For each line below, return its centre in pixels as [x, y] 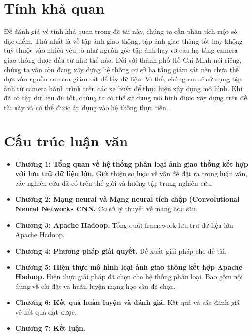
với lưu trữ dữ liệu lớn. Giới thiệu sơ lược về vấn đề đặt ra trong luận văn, [131, 173]
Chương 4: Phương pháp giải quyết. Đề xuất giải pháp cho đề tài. [121, 250]
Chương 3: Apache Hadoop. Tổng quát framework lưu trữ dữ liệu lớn [124, 225]
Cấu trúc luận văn [66, 140]
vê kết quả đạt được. [46, 312]
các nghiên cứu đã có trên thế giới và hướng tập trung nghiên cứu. [114, 183]
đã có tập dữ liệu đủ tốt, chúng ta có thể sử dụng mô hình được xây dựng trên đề [126, 98]
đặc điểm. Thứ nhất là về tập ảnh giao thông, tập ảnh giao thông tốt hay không [123, 40]
